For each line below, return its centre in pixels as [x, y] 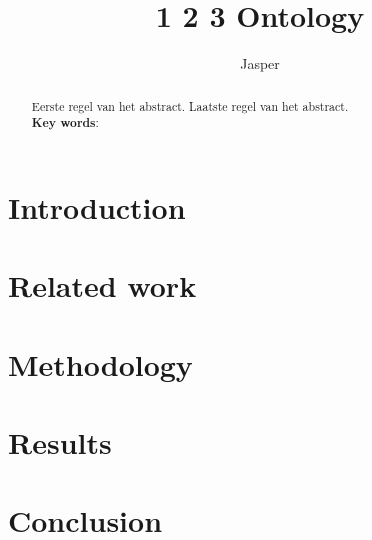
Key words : [65, 123]
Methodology [100, 363]
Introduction [97, 206]
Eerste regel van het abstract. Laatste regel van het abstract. [190, 105]
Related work [102, 285]
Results [60, 441]
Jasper [260, 63]
